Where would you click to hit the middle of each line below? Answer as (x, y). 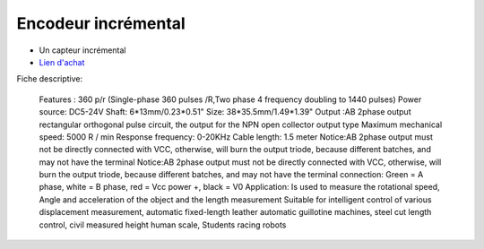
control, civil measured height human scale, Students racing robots (163, 225)
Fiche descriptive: (50, 79)
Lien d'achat (62, 62)
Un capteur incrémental (82, 50)
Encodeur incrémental (101, 23)
